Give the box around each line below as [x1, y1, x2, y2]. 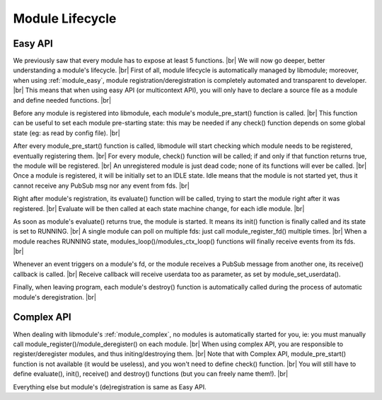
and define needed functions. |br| [13, 96, 112, 104]
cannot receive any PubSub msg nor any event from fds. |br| [13, 181, 190, 190]
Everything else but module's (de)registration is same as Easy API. [13, 382, 207, 391]
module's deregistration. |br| [13, 292, 97, 301]
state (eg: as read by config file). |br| [13, 128, 120, 137]
